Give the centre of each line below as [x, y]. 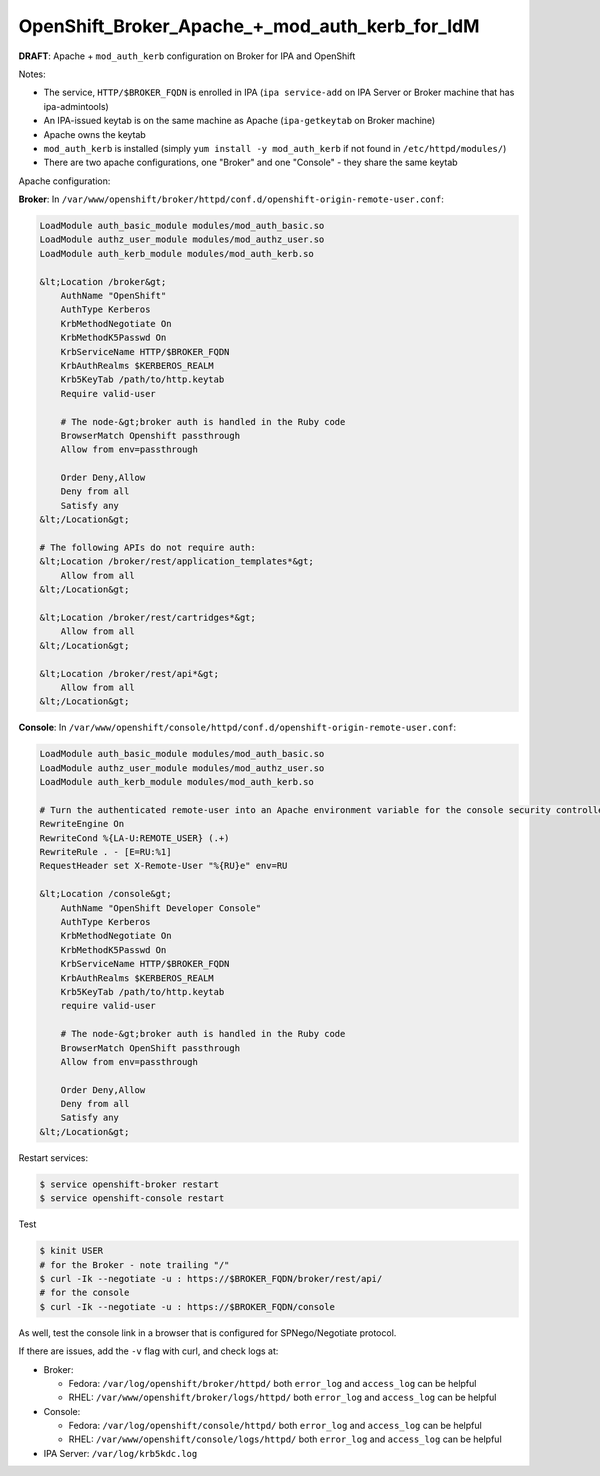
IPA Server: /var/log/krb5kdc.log [120, 1453]
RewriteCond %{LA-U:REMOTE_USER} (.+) [134, 838]
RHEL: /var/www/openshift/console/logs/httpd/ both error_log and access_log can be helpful [285, 1439]
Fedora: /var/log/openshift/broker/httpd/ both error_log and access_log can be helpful [272, 1383]
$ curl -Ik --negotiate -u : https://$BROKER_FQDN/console [187, 1306]
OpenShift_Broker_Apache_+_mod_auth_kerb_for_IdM [249, 26]
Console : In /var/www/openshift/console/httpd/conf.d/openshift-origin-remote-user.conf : [237, 727]
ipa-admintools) [76, 106]
